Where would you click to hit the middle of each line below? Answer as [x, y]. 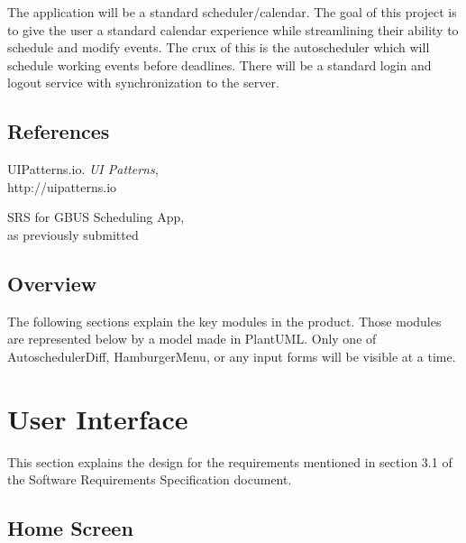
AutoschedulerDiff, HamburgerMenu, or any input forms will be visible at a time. [232, 356]
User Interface [98, 418]
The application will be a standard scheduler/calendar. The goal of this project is [232, 12]
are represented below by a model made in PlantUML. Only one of [192, 339]
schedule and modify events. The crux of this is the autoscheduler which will [219, 47]
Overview [52, 283]
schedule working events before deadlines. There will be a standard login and [219, 64]
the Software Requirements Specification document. [150, 479]
